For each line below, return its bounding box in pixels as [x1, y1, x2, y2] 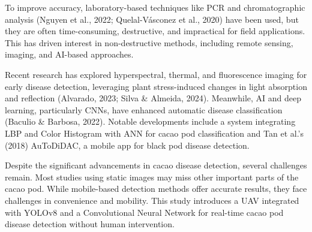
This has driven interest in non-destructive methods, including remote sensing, [5, 36, 293, 49]
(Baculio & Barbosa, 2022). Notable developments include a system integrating [5, 115, 296, 128]
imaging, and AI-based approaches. [5, 48, 134, 61]
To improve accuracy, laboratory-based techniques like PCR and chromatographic [5, 1, 305, 13]
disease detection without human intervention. [5, 218, 175, 230]
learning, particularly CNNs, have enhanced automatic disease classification [5, 103, 283, 116]
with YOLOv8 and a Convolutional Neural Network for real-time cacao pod [5, 206, 284, 218]
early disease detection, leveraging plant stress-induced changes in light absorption [5, 80, 307, 92]
